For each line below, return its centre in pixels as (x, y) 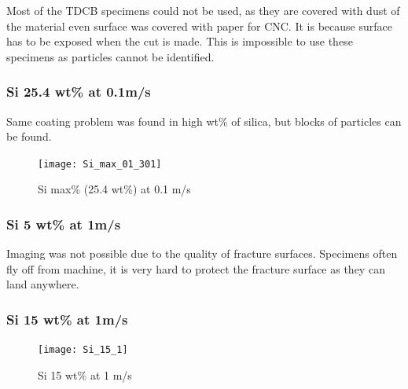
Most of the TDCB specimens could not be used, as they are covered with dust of (203, 10)
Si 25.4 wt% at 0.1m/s (79, 92)
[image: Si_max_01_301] (100, 164)
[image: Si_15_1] (83, 350)
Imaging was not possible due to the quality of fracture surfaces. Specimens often (202, 253)
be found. (29, 136)
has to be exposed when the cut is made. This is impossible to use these (180, 41)
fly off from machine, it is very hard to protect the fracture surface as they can (196, 268)
